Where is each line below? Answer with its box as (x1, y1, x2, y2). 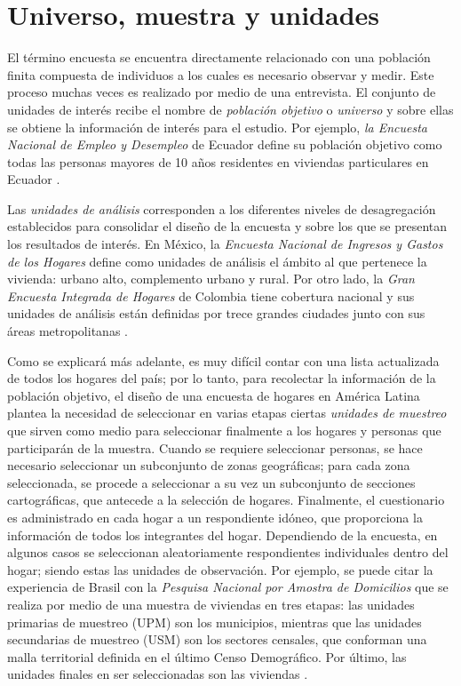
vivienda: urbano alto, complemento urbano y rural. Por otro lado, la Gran (7, 269, 415, 288)
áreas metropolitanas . (7, 322, 128, 340)
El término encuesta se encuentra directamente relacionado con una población (7, 48, 431, 67)
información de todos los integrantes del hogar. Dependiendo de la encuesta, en (7, 525, 438, 544)
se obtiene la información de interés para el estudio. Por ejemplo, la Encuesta (7, 117, 427, 136)
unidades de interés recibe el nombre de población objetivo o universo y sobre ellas (7, 100, 454, 118)
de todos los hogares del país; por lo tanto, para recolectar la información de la (7, 369, 436, 387)
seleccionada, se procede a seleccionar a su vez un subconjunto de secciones (7, 473, 416, 491)
